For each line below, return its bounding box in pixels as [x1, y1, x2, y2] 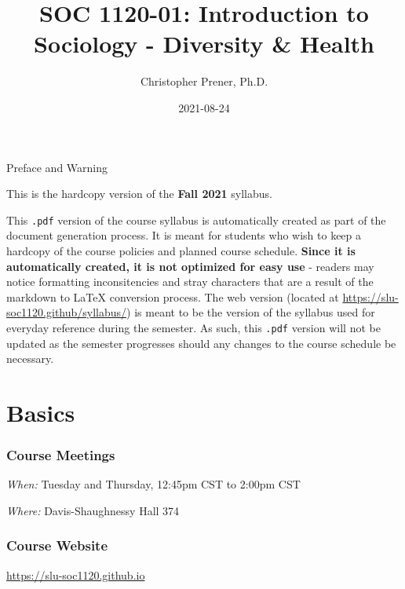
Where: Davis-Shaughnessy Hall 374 [6, 502, 180, 518]
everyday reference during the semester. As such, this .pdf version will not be [6, 319, 381, 335]
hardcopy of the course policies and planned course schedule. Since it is [6, 242, 356, 258]
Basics [6, 396, 75, 428]
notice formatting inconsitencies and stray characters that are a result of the [6, 273, 374, 290]
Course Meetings [6, 445, 115, 465]
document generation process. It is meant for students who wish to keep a [6, 227, 362, 243]
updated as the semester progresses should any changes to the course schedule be [6, 335, 396, 351]
